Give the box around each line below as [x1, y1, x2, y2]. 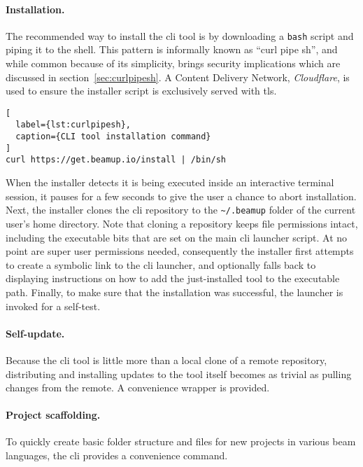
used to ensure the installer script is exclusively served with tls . [6, 83, 277, 98]
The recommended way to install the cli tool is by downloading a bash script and [6, 28, 354, 43]
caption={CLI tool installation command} [15, 132, 211, 142]
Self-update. [6, 326, 65, 340]
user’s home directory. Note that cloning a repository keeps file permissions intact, [6, 216, 358, 230]
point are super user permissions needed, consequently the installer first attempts [6, 244, 354, 258]
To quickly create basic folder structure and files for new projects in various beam [6, 434, 356, 449]
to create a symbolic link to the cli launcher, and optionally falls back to [6, 257, 316, 272]
